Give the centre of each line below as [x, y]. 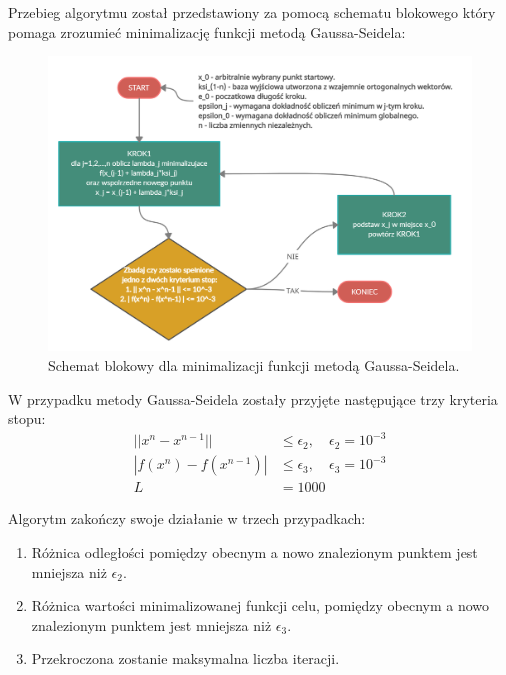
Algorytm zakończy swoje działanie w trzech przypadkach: [187, 518]
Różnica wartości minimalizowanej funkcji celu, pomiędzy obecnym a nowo [260, 605]
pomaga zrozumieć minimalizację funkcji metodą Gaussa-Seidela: [207, 31]
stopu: [27, 418]
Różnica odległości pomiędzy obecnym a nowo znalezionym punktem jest [254, 551]
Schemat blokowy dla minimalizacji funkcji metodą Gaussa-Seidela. [254, 365]
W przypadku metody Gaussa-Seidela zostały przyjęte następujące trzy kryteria [253, 398]
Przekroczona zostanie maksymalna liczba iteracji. [185, 658]
